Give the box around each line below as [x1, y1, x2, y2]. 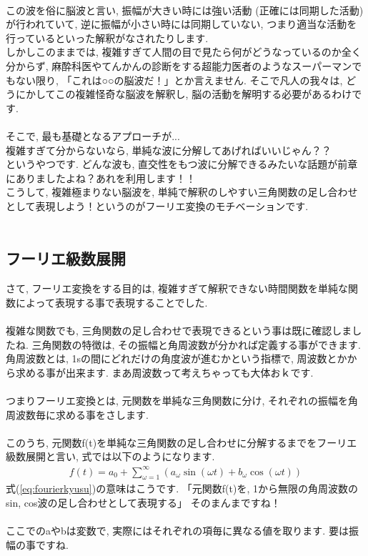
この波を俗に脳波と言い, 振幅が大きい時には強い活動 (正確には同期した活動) [6, 2, 364, 17]
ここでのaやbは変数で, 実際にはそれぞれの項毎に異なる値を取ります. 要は [6, 523, 349, 538]
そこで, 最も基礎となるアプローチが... [6, 128, 180, 143]
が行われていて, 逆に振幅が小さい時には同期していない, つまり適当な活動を [6, 16, 357, 31]
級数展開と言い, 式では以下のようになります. [6, 449, 215, 464]
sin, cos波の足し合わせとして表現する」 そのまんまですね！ [6, 495, 281, 510]
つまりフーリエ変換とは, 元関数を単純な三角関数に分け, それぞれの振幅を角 [6, 393, 359, 408]
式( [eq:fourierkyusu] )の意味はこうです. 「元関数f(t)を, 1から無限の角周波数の [6, 481, 358, 496]
